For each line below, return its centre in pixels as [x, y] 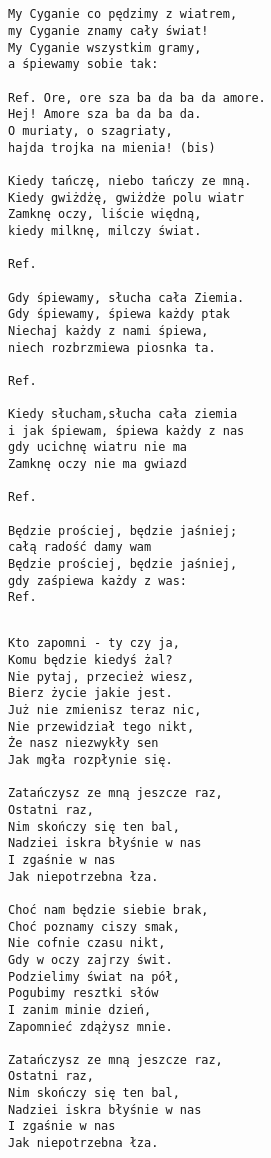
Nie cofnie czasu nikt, [87, 943]
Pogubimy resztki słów [83, 993]
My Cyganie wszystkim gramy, [105, 47]
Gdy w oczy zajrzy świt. [90, 959]
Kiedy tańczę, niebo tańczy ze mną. [130, 180]
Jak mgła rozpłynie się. [90, 760]
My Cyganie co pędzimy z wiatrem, [123, 14]
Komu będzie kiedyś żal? [90, 660]
